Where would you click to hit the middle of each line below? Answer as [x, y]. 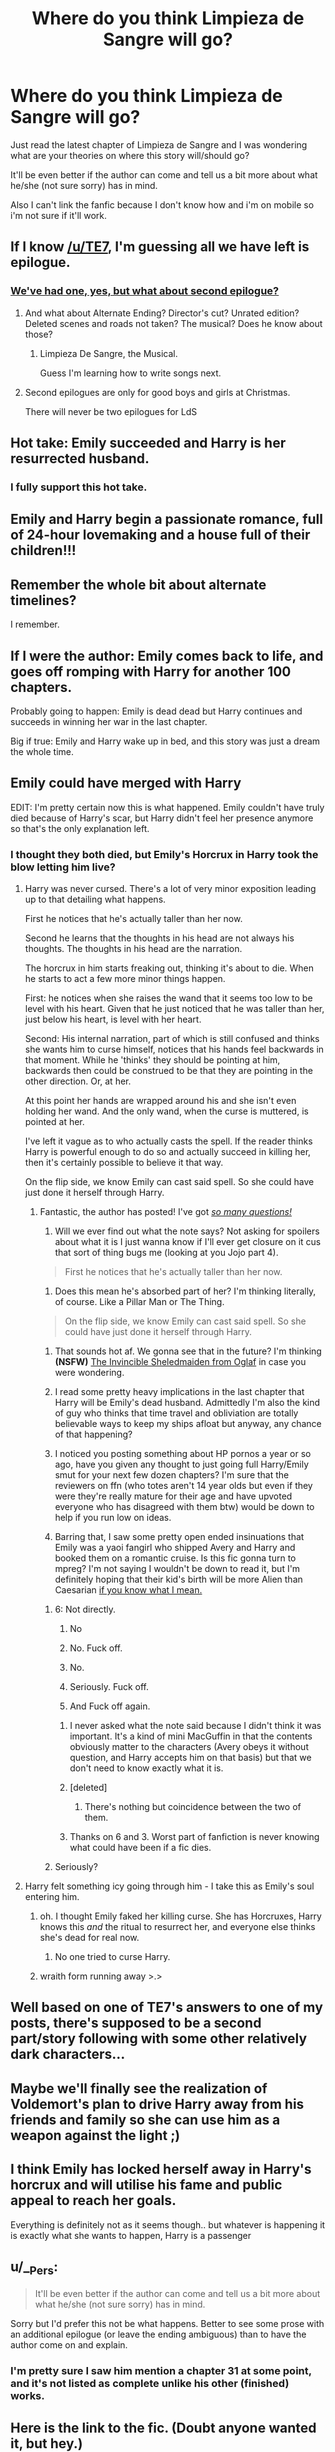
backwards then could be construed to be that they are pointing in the [168, 1071]
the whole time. [42, 751]
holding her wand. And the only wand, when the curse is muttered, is [166, 1111]
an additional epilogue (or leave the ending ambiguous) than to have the [158, 2334]
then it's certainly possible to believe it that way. [124, 1163]
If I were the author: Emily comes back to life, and [167, 655]
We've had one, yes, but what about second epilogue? [145, 291]
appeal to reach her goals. [93, 2200]
